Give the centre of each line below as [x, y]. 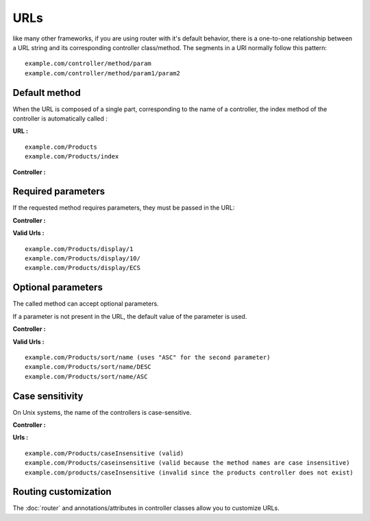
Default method [47, 93]
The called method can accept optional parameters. [86, 304]
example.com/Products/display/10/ [83, 258]
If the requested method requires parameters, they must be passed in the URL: [124, 208]
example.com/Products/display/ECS [83, 268]
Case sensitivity [48, 396]
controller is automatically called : [60, 119]
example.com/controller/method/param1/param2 [103, 73]
